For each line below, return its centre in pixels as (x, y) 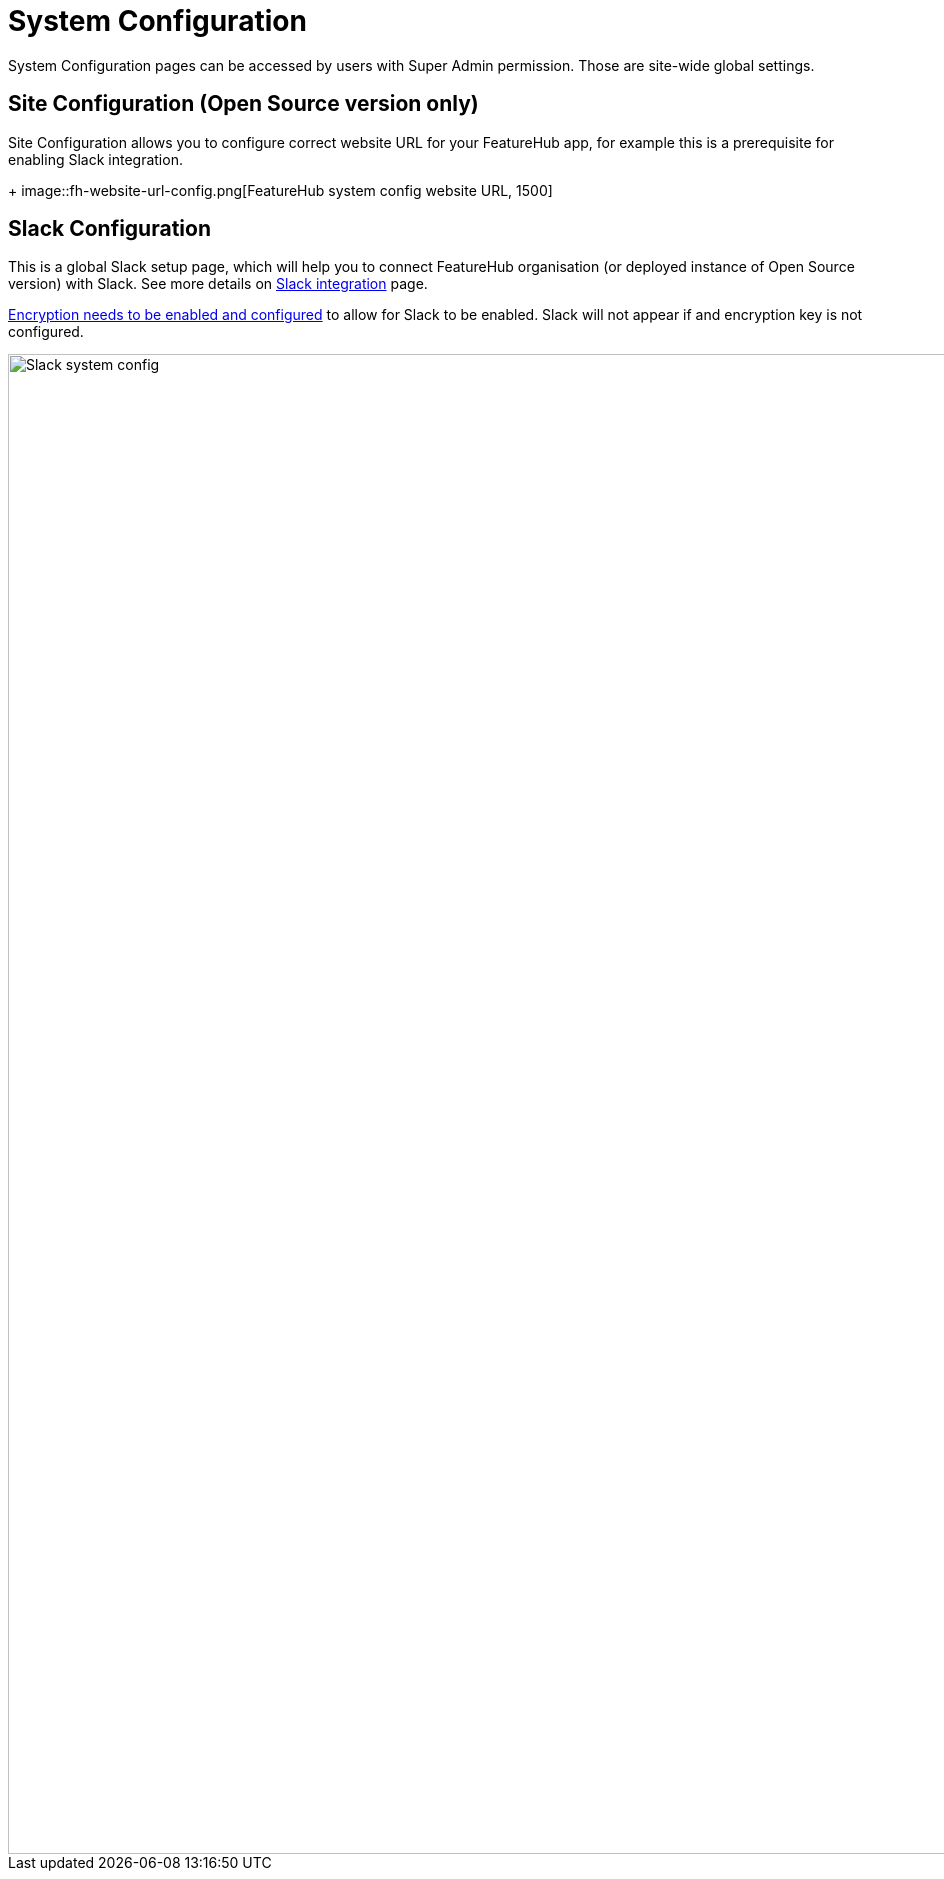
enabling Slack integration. (95, 159)
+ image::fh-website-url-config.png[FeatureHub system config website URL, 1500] (280, 190)
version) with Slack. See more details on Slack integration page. (218, 284)
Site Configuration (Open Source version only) (243, 104)
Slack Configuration (109, 229)
